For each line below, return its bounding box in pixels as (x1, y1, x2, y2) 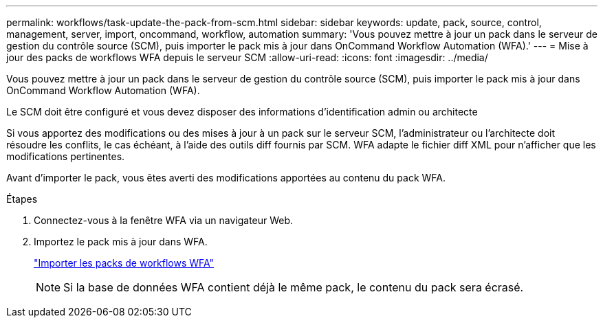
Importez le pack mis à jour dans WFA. (34, 236, 208, 247)
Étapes (6, 193, 38, 205)
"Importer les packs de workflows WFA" (34, 257, 215, 269)
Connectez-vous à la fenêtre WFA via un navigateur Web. (34, 214, 294, 226)
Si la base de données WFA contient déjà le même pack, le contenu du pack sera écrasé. (63, 280, 524, 294)
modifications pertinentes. (6, 151, 125, 162)
